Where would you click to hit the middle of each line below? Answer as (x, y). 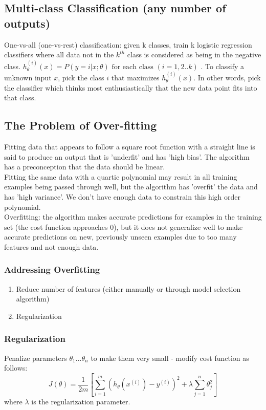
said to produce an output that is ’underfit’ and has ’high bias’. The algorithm (127, 156)
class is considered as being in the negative (194, 55)
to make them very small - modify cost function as (170, 358)
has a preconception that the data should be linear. (85, 167)
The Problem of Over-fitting (81, 125)
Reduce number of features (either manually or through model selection (128, 288)
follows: (16, 368)
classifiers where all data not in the (59, 55)
